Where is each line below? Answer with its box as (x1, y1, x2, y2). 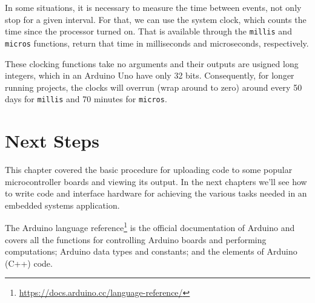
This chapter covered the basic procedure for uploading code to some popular (5, 163, 293, 176)
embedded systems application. (5, 198, 120, 211)
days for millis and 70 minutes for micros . (5, 93, 167, 105)
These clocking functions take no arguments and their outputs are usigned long (5, 57, 299, 70)
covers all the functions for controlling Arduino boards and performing (5, 233, 267, 246)
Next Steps (5, 128, 99, 153)
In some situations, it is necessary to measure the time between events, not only (5, 1, 302, 13)
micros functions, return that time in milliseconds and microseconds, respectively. (5, 36, 309, 49)
